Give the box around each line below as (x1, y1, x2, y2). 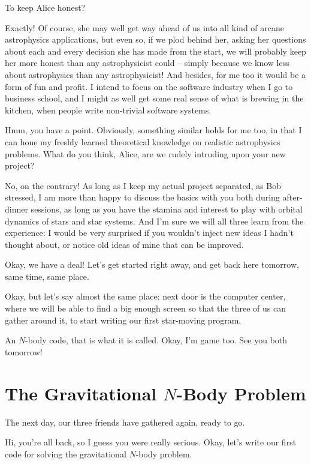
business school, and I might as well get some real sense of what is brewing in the (5, 92, 304, 104)
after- (282, 191, 303, 203)
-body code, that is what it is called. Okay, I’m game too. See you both (25, 334, 288, 346)
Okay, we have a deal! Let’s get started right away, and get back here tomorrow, (5, 258, 299, 271)
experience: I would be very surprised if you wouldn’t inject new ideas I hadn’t (5, 226, 294, 239)
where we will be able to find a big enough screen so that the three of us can (5, 302, 286, 315)
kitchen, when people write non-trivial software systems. (5, 103, 212, 116)
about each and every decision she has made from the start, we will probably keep (5, 44, 306, 57)
